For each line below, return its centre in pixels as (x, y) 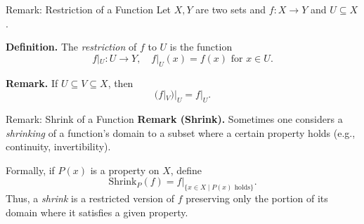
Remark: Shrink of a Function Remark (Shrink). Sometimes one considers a (174, 118)
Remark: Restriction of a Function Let (89, 9)
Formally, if (30, 170)
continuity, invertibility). (58, 146)
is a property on (125, 170)
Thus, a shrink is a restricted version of (90, 198)
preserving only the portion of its (257, 198)
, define (186, 170)
